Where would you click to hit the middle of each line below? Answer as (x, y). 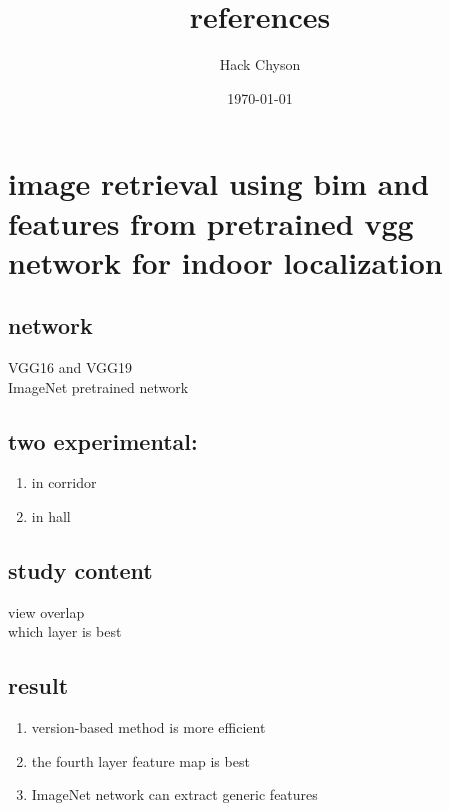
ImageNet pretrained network (98, 386)
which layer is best (65, 631)
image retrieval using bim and (219, 183)
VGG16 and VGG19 (70, 367)
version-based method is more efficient (148, 727)
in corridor (64, 482)
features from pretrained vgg (211, 222)
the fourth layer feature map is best (140, 760)
